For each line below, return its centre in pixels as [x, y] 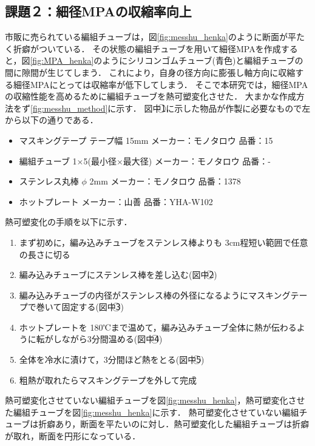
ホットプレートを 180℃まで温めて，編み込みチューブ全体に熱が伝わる [158, 327]
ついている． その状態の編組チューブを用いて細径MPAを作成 [160, 48]
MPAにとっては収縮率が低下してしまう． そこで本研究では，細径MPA [169, 84]
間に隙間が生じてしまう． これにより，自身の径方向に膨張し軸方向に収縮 [150, 72]
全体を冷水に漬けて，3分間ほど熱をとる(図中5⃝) [112, 360]
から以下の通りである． [52, 120]
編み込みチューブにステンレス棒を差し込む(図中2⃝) [118, 275]
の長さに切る [45, 254]
